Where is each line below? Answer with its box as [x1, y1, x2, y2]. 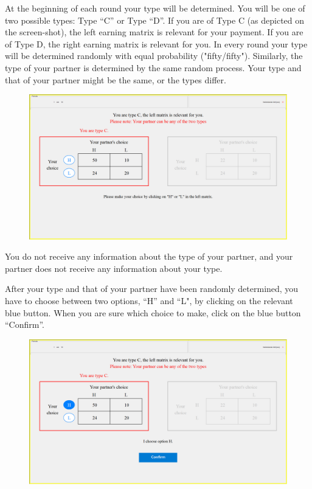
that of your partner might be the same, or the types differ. [5, 73, 226, 86]
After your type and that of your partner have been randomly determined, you [5, 282, 299, 295]
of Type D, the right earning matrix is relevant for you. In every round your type [5, 37, 308, 50]
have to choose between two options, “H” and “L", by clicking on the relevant [5, 294, 293, 307]
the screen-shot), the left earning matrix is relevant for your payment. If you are [5, 26, 303, 38]
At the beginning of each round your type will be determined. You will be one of [5, 2, 305, 14]
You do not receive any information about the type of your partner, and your [5, 250, 293, 263]
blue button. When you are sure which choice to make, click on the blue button [5, 306, 301, 319]
